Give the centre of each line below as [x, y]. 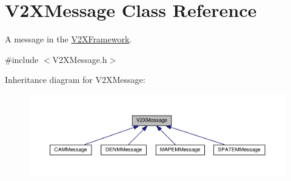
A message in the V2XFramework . [69, 39]
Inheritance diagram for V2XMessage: [75, 80]
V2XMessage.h [80, 59]
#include [22, 59]
